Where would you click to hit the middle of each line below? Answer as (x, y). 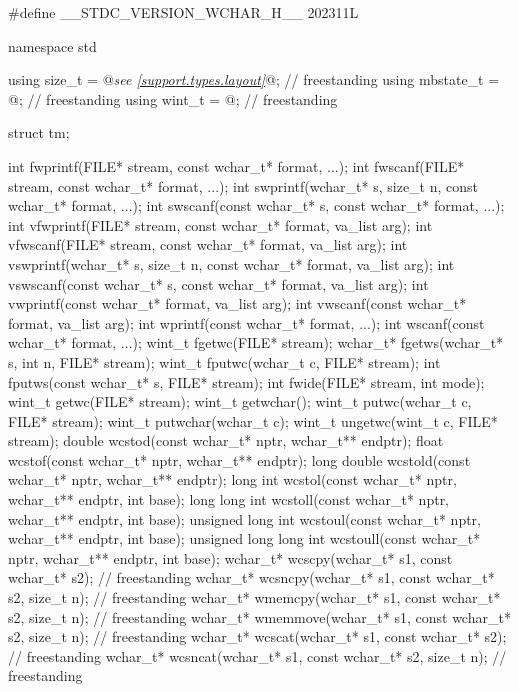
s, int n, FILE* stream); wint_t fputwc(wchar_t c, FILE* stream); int (224, 361)
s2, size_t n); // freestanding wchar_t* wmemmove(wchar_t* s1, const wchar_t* (259, 616)
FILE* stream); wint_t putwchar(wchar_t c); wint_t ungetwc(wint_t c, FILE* (253, 420)
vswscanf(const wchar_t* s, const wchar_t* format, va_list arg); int (218, 283)
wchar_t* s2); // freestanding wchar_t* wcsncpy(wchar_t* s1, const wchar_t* (251, 577)
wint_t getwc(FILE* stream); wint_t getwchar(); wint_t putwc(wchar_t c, (240, 401)
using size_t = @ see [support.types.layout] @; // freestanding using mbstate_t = (254, 79)
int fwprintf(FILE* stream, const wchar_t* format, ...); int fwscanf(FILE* (236, 165)
